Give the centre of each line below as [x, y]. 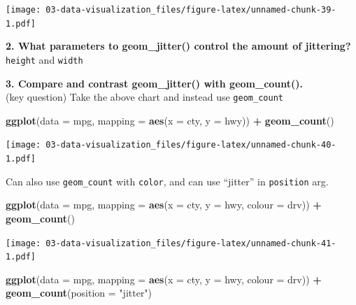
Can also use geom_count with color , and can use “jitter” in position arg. [167, 181]
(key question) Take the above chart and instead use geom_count [144, 97]
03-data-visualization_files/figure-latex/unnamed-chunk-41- [191, 243]
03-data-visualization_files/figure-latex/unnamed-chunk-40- [191, 145]
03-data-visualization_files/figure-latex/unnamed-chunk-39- [191, 10]
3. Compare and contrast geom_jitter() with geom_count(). [155, 83]
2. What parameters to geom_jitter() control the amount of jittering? [178, 46]
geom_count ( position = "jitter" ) [79, 293]
